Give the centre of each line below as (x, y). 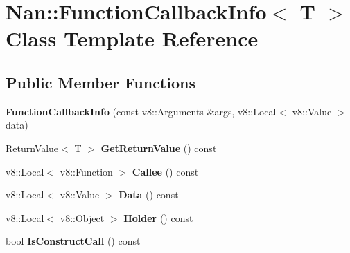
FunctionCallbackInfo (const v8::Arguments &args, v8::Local (141, 111)
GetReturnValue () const (159, 148)
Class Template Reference (132, 38)
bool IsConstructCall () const (73, 241)
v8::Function (86, 171)
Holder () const (158, 217)
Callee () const (165, 171)
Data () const (149, 195)
